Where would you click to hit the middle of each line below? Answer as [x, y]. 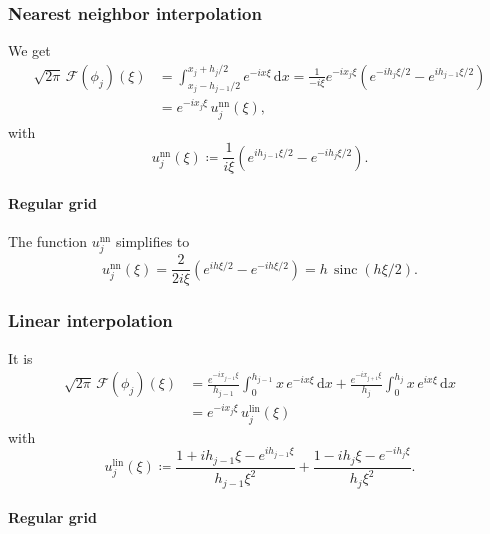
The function [47, 241]
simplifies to [152, 241]
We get [29, 50]
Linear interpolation [90, 320]
